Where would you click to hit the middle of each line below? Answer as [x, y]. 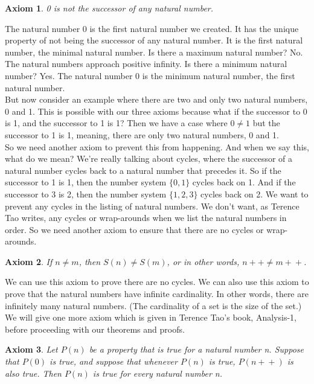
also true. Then [33, 373]
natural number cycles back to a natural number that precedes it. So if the [143, 170]
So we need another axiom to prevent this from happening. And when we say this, [157, 146]
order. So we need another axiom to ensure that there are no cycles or [134, 229]
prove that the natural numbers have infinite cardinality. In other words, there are [157, 294]
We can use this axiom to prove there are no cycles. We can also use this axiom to [157, 282]
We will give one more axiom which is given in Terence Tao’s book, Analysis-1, [151, 317]
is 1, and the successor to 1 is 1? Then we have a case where [116, 123]
